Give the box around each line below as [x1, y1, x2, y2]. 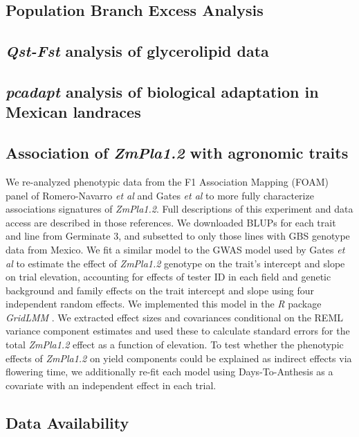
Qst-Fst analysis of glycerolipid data [6, 40, 269, 62]
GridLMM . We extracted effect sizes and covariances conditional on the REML [6, 310, 343, 324]
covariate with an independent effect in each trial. [6, 377, 217, 392]
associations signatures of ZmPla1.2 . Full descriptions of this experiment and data [6, 202, 353, 216]
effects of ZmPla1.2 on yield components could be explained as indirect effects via [6, 350, 352, 365]
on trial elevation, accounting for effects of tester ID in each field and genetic [6, 269, 331, 284]
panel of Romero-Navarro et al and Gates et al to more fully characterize [6, 188, 314, 202]
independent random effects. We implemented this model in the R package [6, 296, 322, 311]
